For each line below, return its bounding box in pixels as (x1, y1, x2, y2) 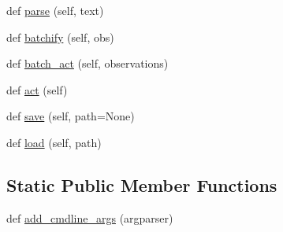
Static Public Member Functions (6, 172, 277, 197)
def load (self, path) (6, 134, 102, 150)
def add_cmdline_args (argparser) (6, 209, 173, 226)
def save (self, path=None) (6, 108, 135, 124)
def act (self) (6, 81, 68, 98)
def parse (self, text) (6, 2, 104, 18)
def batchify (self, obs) (6, 28, 114, 45)
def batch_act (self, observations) (6, 55, 169, 72)
